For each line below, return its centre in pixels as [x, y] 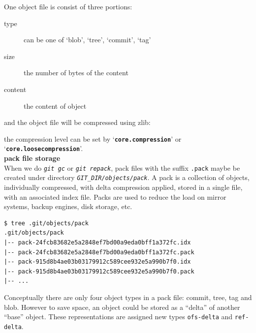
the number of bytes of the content [76, 73]
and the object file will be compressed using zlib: [77, 122]
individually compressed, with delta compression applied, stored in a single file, [123, 187]
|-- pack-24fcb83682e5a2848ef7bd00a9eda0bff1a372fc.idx [97, 242]
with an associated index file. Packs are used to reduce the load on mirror [115, 197]
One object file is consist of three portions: [68, 6]
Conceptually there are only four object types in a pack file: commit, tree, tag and [128, 297]
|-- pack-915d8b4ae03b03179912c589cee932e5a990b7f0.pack [99, 271]
